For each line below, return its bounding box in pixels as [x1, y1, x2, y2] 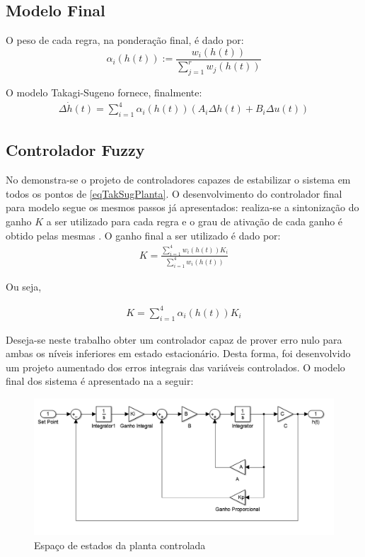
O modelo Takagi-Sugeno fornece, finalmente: [6, 85, 202, 99]
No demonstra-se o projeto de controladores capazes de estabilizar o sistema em [6, 172, 351, 187]
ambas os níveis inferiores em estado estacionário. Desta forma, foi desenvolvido [6, 346, 351, 361]
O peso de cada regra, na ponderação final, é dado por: [6, 33, 244, 47]
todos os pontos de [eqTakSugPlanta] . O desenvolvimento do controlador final [6, 186, 342, 201]
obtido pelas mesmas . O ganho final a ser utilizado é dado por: [6, 227, 281, 242]
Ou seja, [6, 278, 42, 293]
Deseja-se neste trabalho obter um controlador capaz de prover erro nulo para [6, 332, 342, 347]
